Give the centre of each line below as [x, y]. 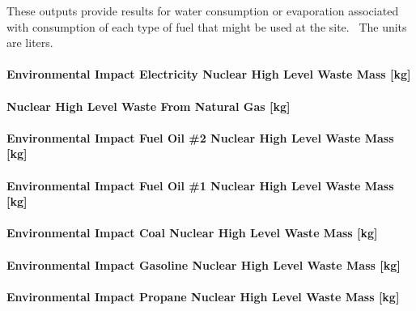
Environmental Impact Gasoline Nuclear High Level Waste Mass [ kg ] [204, 264]
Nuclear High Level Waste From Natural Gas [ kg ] [149, 106]
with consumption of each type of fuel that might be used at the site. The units [207, 26]
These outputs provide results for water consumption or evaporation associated [203, 11]
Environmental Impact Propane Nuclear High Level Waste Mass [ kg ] [203, 296]
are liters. [30, 43]
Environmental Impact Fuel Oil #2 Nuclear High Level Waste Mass [200, 137]
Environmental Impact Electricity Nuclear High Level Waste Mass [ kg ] [209, 74]
